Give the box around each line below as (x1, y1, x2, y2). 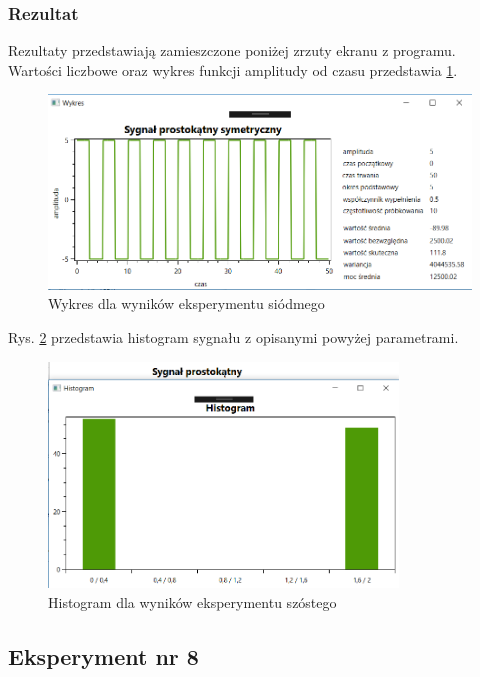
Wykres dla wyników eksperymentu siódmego (48, 293, 325, 314)
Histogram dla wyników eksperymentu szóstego (48, 591, 337, 612)
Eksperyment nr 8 (8, 640, 199, 671)
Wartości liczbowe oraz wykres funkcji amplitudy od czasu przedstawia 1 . (8, 59, 458, 80)
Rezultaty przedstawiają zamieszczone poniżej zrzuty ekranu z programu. (8, 40, 456, 61)
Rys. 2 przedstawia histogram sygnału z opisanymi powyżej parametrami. (8, 327, 459, 348)
